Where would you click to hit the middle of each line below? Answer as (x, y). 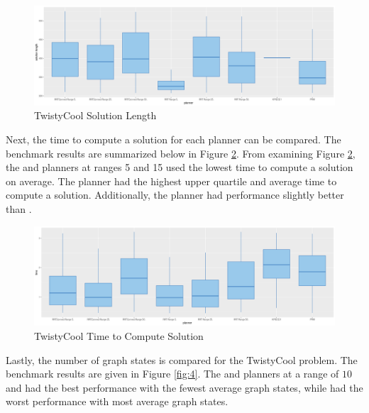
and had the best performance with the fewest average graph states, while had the (184, 387)
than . (19, 208)
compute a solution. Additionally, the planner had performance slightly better (175, 195)
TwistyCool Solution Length (95, 115)
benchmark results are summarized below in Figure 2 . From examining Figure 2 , (181, 153)
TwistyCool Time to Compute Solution (119, 335)
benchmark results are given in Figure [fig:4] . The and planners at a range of (172, 374)
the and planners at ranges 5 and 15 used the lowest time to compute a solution (180, 167)
